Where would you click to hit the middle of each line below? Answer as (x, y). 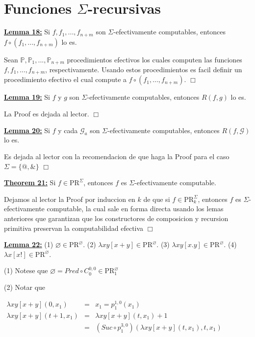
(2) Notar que (25, 287)
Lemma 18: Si (27, 32)
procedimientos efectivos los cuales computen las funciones (154, 59)
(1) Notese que (26, 270)
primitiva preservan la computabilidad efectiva (74, 228)
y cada (68, 130)
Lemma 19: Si (27, 97)
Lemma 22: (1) (29, 244)
